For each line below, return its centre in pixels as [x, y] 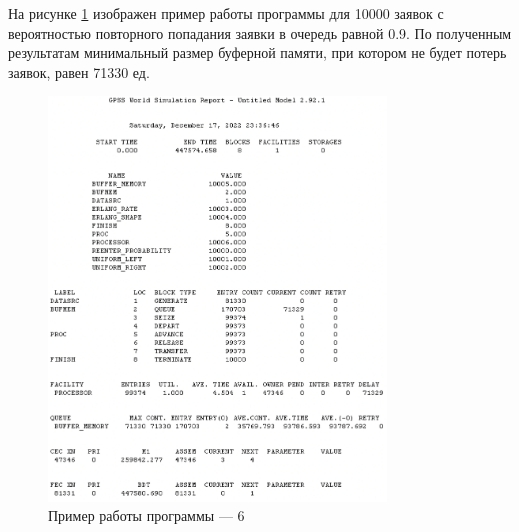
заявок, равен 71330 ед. [79, 71]
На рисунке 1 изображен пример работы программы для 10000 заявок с [226, 13]
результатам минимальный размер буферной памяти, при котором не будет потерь [257, 52]
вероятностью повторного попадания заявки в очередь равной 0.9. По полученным [260, 32]
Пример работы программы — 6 [146, 515]
